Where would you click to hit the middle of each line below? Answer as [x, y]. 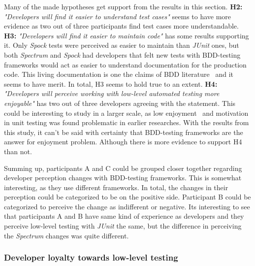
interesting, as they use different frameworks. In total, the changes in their [116, 187]
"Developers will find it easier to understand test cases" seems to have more [118, 16]
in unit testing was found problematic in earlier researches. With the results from [127, 122]
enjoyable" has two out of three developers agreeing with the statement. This [120, 103]
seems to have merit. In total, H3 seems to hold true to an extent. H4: [111, 83]
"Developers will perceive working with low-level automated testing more [112, 93]
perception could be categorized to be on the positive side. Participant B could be [127, 197]
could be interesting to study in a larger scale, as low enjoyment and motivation [126, 113]
